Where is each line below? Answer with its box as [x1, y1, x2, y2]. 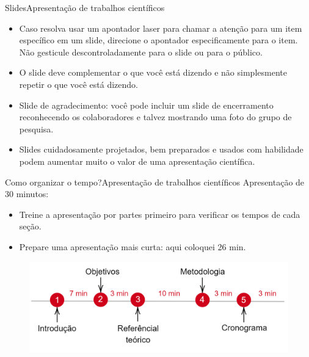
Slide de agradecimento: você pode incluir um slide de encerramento [19, 98, 274, 111]
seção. [19, 220, 42, 233]
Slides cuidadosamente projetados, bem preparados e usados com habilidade [19, 143, 304, 156]
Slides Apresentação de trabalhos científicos [5, 1, 165, 13]
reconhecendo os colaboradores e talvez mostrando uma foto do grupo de [19, 110, 292, 123]
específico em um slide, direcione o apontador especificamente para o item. [19, 34, 298, 46]
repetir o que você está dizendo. [19, 78, 138, 90]
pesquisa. [19, 122, 54, 135]
